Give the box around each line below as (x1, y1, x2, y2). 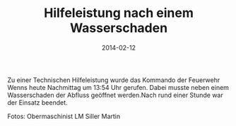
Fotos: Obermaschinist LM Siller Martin (7, 112, 121, 120)
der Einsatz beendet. (7, 98, 69, 107)
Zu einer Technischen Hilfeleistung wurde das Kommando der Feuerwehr (7, 76, 220, 84)
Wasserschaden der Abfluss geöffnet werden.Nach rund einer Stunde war (7, 91, 224, 99)
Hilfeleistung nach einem (43, 5, 194, 21)
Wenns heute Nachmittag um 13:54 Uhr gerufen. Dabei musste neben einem (7, 83, 230, 91)
